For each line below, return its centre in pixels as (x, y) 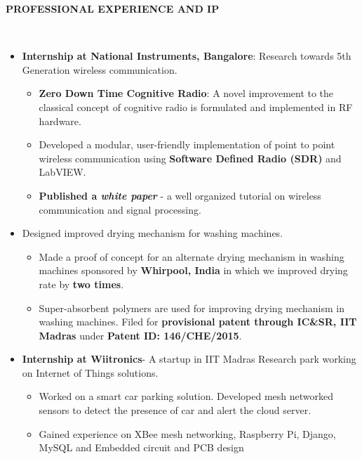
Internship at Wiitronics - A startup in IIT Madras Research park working (189, 359)
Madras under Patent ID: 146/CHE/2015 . (140, 335)
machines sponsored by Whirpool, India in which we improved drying (193, 270)
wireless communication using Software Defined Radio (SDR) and (190, 158)
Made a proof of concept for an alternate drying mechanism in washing (192, 256)
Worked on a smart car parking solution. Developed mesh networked (186, 396)
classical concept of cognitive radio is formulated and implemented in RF (196, 106)
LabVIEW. (62, 172)
